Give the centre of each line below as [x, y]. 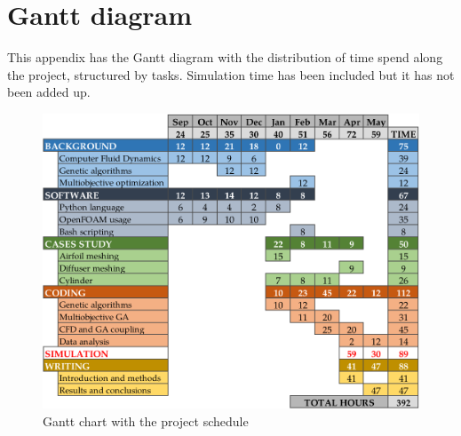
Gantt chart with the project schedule [146, 420]
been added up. [49, 92]
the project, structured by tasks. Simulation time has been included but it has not [231, 74]
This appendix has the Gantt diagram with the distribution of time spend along [225, 57]
